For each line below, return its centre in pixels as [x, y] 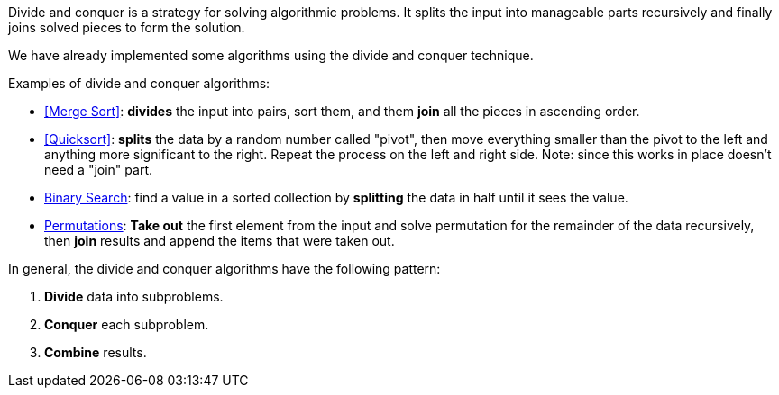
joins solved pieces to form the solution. [127, 27]
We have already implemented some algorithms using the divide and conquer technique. [271, 55]
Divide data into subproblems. [134, 296]
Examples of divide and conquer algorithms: [139, 83]
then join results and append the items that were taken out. [220, 241]
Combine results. [96, 352]
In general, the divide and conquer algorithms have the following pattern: [225, 269]
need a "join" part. [99, 170]
